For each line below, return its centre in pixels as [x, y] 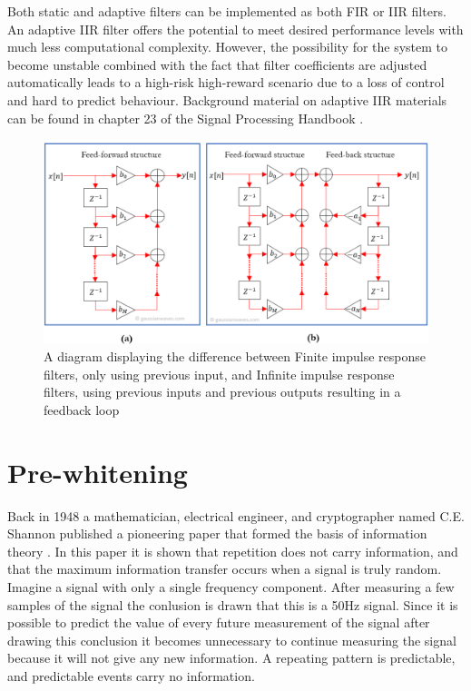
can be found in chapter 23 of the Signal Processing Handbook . [186, 118]
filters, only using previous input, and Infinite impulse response [219, 374]
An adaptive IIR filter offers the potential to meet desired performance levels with [235, 29]
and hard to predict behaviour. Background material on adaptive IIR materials [227, 99]
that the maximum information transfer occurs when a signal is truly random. [225, 569]
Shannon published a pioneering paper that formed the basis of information [217, 533]
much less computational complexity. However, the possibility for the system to [228, 47]
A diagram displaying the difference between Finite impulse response [235, 356]
